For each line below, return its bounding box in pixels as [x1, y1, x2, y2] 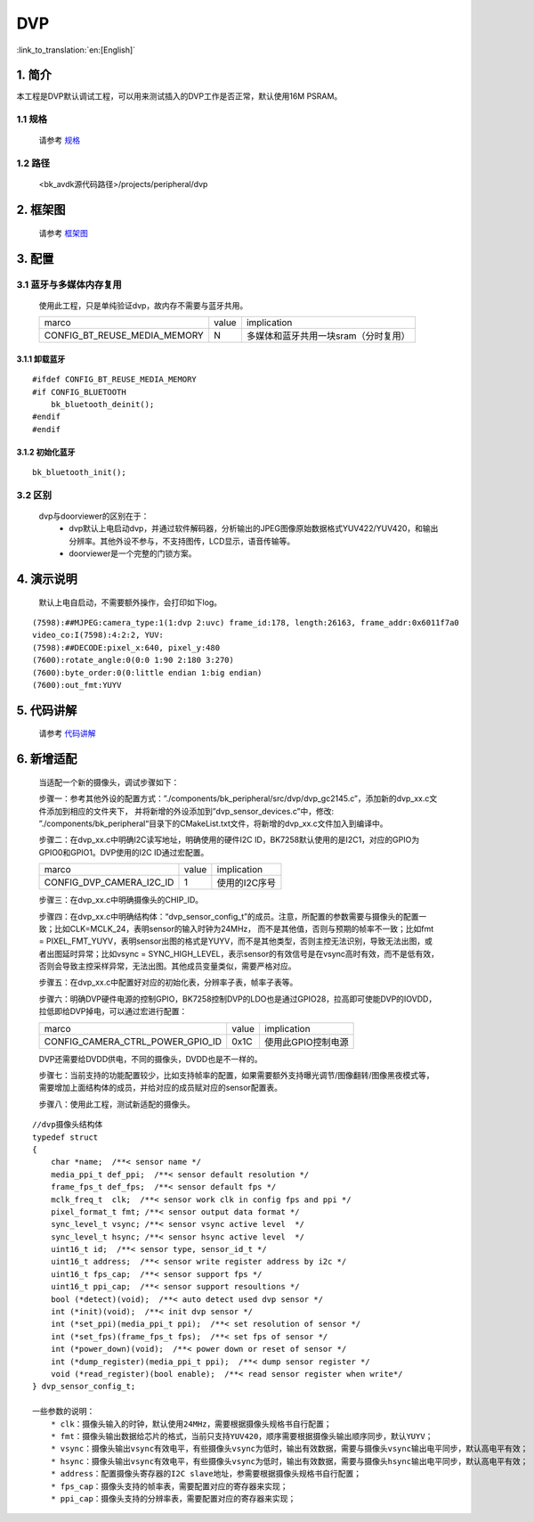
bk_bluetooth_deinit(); [50, 399, 155, 409]
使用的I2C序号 [216, 877, 276, 889]
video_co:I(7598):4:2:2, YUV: [32, 630, 165, 641]
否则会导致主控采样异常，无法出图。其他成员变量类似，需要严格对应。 [38, 961, 296, 971]
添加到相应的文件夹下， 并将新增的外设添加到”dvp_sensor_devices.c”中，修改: [45, 806, 334, 816]
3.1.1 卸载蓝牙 [16, 353, 66, 364]
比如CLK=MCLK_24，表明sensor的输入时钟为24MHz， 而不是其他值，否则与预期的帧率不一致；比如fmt [53, 923, 434, 934]
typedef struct [32, 1132, 99, 1142]
